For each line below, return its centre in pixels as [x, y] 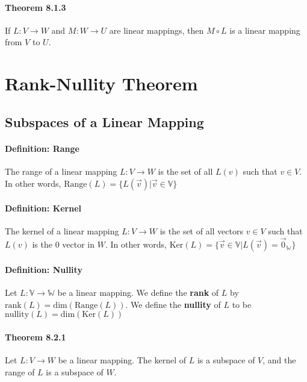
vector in [79, 244]
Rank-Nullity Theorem [101, 83]
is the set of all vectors [202, 231]
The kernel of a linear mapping [62, 231]
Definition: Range [42, 148]
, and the [279, 359]
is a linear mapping [265, 30]
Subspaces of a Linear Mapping [104, 121]
